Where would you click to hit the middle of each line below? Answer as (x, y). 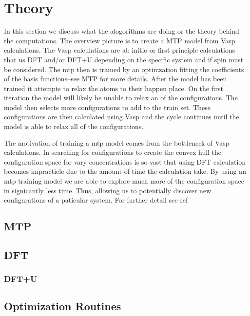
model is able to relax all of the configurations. (74, 126)
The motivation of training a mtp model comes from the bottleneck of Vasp (117, 142)
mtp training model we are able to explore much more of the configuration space (124, 181)
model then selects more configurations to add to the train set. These (107, 107)
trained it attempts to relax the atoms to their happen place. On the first (114, 88)
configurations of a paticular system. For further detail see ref (96, 200)
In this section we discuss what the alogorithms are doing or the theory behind (122, 31)
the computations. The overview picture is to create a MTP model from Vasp (120, 40)
